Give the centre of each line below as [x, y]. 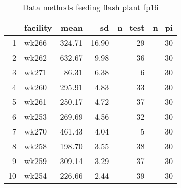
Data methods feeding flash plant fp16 [90, 7]
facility [38, 27]
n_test [131, 27]
